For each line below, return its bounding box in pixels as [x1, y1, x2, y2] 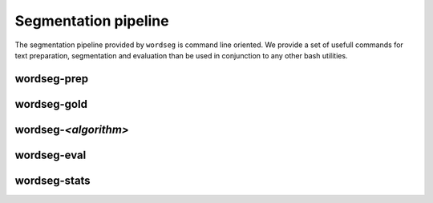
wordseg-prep [14, 72, 89, 86]
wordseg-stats [14, 173, 91, 187]
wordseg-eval [14, 148, 87, 161]
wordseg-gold [14, 97, 88, 111]
